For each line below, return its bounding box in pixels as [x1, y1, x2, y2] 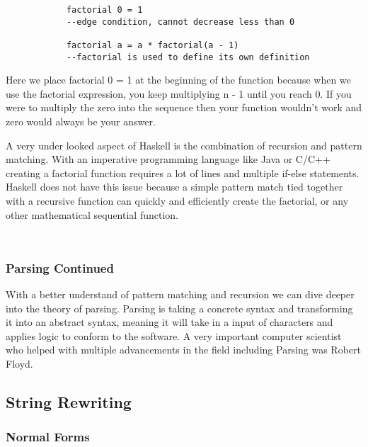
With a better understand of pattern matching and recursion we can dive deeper [6, 287, 355, 302]
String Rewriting [6, 391, 132, 413]
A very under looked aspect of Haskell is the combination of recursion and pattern [6, 137, 362, 152]
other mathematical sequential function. [6, 207, 178, 222]
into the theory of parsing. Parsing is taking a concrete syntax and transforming [6, 300, 353, 315]
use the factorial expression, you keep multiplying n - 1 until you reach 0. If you [6, 86, 352, 101]
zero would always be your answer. [6, 114, 156, 129]
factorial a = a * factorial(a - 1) [66, 40, 239, 50]
